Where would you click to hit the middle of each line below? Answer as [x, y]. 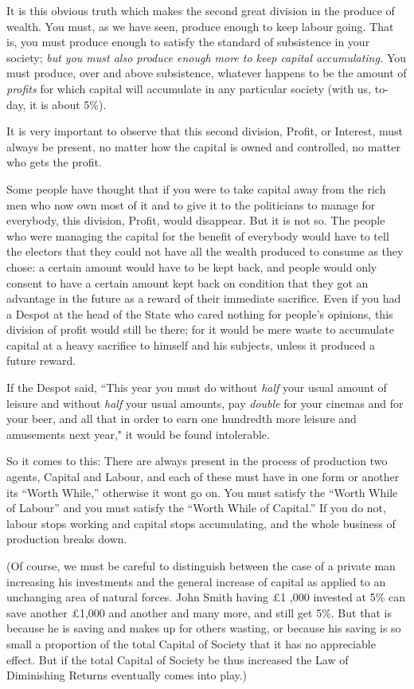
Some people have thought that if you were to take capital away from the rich [196, 188]
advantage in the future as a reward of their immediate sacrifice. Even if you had [204, 298]
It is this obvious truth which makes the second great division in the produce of [201, 10]
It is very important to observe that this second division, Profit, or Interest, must [205, 131]
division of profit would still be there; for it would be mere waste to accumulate [200, 329]
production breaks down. [67, 539]
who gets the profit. [54, 162]
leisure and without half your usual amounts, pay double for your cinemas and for [205, 403]
